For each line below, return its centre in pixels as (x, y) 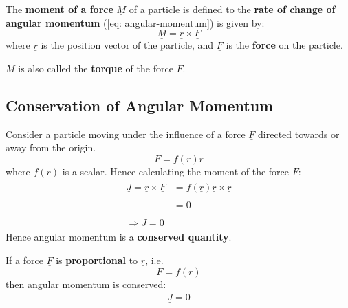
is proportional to (97, 260)
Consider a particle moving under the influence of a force (126, 134)
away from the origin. (51, 147)
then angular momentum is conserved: (86, 284)
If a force (24, 260)
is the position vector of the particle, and (127, 45)
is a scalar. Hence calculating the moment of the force (175, 171)
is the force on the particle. (284, 45)
